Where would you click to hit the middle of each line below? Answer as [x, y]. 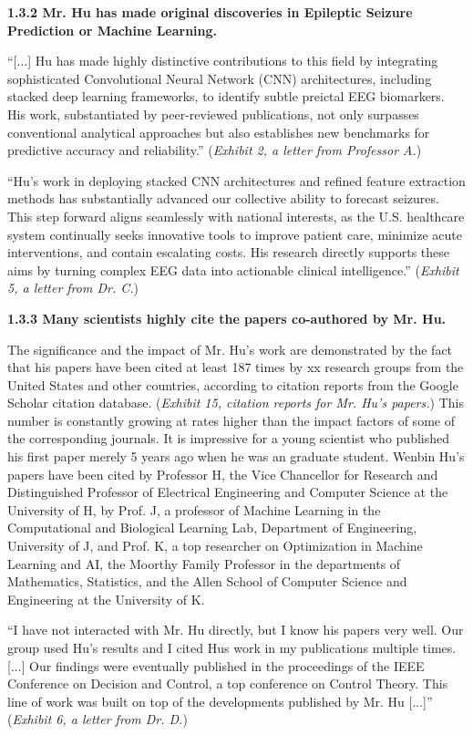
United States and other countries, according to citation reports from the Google [233, 384]
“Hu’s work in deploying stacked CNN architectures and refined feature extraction [236, 180]
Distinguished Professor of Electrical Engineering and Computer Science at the [228, 492]
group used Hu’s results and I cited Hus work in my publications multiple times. [232, 647]
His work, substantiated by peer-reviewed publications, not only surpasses [213, 114]
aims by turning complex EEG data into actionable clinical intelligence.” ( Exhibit [233, 269]
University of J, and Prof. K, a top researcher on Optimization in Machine [215, 546]
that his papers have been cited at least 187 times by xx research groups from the [236, 367]
